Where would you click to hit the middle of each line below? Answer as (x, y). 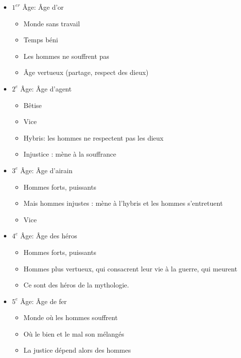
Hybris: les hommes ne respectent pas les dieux (94, 137)
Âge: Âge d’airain (46, 170)
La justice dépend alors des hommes (77, 350)
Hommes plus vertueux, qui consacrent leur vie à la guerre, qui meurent (130, 268)
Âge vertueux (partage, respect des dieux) (86, 72)
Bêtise (33, 105)
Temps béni (41, 40)
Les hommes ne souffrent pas (66, 56)
